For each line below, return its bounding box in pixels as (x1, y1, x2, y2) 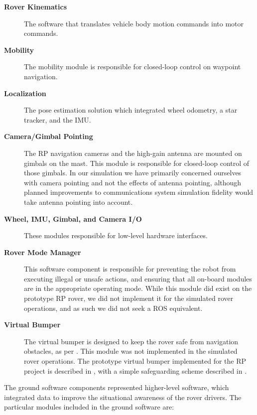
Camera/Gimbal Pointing (4, 131, 93, 141)
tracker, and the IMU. (24, 114, 91, 125)
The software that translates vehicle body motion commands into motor (24, 18, 244, 28)
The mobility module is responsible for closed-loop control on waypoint (24, 61, 241, 72)
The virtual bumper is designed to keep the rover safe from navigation (24, 336, 239, 346)
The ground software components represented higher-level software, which (4, 382, 229, 393)
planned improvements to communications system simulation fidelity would (24, 187, 254, 197)
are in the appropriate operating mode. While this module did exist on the (24, 283, 252, 293)
